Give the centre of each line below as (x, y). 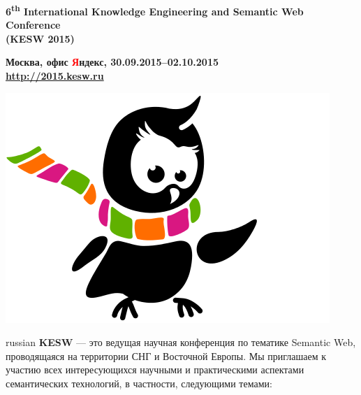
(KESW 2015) (40, 38)
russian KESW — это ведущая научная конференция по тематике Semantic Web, (181, 342)
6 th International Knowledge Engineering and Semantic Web (155, 10)
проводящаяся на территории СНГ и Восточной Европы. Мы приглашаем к (166, 355)
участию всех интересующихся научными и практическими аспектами (155, 369)
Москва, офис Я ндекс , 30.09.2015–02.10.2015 (112, 62)
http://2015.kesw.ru (55, 76)
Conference (33, 25)
